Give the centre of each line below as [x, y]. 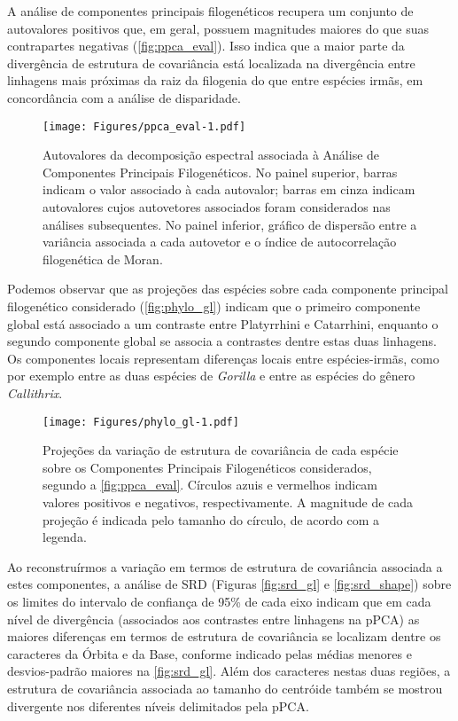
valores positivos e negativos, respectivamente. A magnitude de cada [228, 502]
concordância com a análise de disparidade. [124, 97]
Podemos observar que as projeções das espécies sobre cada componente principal [228, 289]
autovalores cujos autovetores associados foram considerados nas [217, 207]
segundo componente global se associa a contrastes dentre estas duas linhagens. [222, 341]
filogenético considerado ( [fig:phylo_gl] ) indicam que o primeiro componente [214, 306]
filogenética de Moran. [103, 259]
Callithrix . [35, 392]
